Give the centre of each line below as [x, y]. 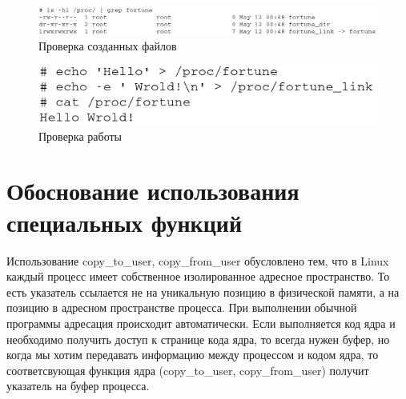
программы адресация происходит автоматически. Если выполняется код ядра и [201, 323]
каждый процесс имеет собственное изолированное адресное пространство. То [198, 276]
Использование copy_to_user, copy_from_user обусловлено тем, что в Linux [198, 260]
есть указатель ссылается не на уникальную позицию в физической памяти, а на [203, 291]
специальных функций [125, 222]
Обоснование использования [153, 191]
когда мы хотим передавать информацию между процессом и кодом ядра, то [193, 355]
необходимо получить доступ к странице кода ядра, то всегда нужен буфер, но [198, 339]
